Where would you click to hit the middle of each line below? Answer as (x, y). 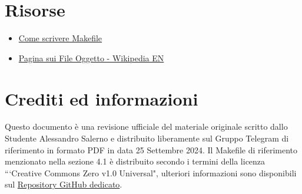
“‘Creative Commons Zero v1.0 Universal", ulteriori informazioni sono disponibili (151, 172)
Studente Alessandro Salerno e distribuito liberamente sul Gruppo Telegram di (147, 138)
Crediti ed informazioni (102, 98)
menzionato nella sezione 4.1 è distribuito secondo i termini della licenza (135, 161)
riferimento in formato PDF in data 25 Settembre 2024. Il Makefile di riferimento (151, 149)
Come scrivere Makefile (60, 38)
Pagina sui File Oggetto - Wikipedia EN (91, 57)
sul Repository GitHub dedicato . (64, 184)
